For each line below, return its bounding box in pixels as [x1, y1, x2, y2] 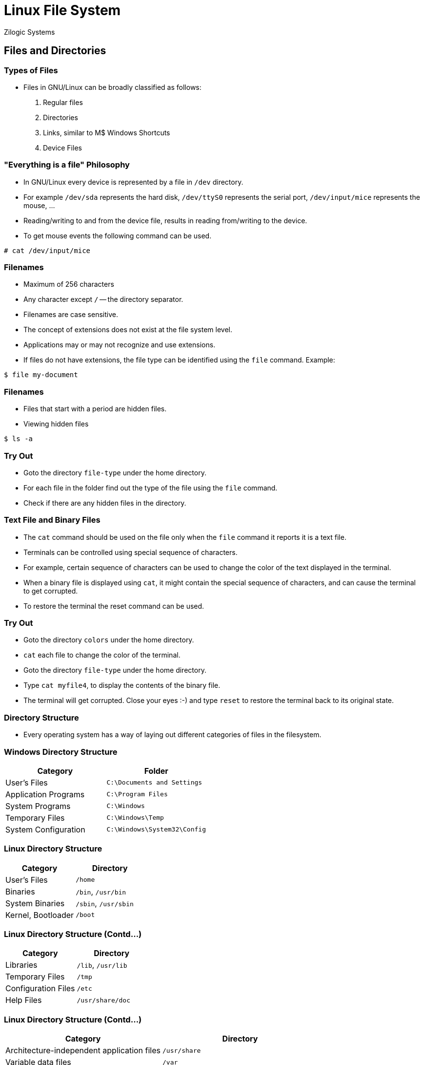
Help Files [5, 995, 42, 1005]
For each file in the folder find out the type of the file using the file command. [23, 483, 278, 492]
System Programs [5, 801, 71, 811]
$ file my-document [4, 371, 78, 379]
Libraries [5, 960, 38, 970]
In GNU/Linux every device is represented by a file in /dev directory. [23, 177, 243, 186]
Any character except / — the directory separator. [23, 295, 183, 304]
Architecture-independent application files [5, 1045, 161, 1056]
